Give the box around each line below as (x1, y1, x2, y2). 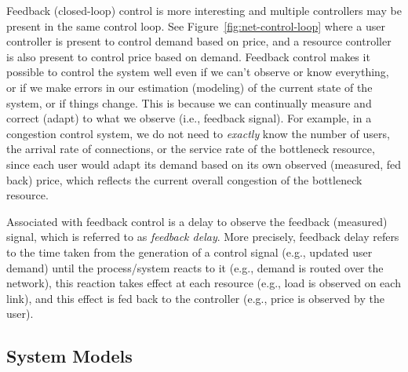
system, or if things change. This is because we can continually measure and (6, 94, 372, 111)
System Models (6, 344, 133, 368)
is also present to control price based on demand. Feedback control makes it (6, 48, 370, 64)
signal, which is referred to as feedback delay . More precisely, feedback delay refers (6, 228, 399, 245)
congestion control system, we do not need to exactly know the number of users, (6, 125, 390, 141)
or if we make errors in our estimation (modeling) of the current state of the (6, 78, 373, 95)
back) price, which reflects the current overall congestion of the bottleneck (6, 171, 362, 188)
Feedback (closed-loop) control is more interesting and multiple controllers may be (6, 2, 402, 18)
